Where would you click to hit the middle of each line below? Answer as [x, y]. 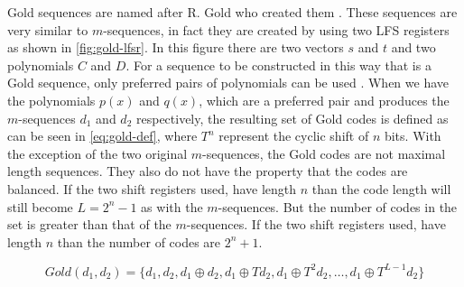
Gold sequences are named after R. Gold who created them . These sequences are [232, 12]
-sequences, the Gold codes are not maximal [324, 153]
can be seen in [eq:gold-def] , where [102, 136]
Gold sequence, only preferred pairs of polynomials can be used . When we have [228, 83]
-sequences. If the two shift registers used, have [316, 224]
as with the [172, 206]
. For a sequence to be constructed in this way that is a [278, 65]
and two [413, 47]
